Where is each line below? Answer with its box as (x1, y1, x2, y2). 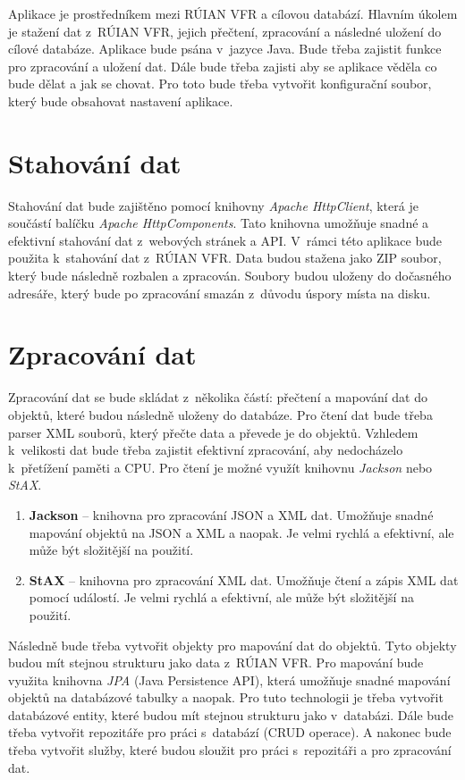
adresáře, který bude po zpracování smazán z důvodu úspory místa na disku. (8, 283, 431, 302)
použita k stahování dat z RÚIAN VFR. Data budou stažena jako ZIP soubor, (8, 248, 442, 267)
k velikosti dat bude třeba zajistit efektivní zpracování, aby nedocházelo (8, 440, 403, 459)
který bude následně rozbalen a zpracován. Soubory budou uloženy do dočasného (8, 266, 452, 285)
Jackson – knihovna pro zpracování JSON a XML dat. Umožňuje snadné (29, 505, 434, 524)
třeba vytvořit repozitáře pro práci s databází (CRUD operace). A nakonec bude (8, 723, 452, 742)
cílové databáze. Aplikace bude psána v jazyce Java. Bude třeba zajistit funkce (8, 39, 442, 58)
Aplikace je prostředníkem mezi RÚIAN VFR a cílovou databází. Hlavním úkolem (8, 4, 458, 22)
